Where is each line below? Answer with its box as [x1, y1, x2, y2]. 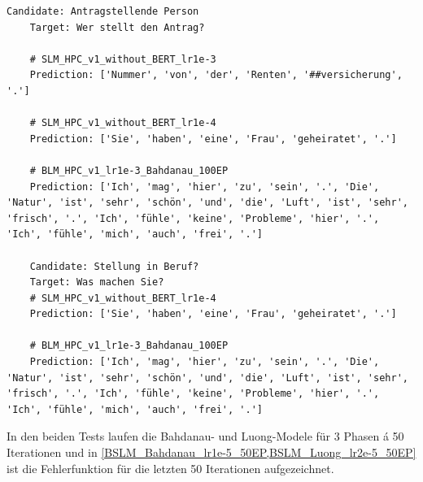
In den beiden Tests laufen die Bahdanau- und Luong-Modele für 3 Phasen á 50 [7, 428, 404, 445]
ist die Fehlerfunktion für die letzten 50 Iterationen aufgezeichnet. [7, 459, 334, 476]
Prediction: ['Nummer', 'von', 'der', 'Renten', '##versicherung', [29, 69, 403, 81]
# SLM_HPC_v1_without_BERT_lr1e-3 [29, 53, 216, 65]
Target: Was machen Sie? [29, 276, 164, 289]
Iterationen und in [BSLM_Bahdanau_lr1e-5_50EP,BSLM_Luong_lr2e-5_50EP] [7, 444, 416, 461]
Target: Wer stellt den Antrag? [29, 21, 205, 33]
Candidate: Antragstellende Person [7, 6, 199, 17]
